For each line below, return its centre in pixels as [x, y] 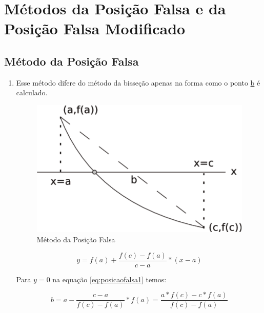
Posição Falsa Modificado [95, 28]
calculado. [32, 92]
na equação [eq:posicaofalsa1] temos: [109, 279]
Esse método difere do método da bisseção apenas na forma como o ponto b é [138, 82]
